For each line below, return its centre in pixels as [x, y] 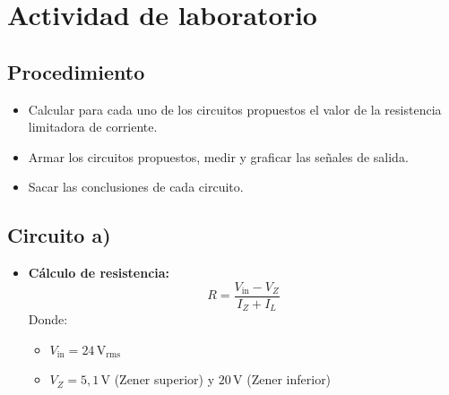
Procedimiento [76, 71]
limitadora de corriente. [93, 127]
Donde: [48, 319]
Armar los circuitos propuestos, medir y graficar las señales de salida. [218, 156]
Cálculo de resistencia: [99, 273]
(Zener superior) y [164, 379]
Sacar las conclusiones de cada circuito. [136, 187]
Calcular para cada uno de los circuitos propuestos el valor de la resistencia [235, 109]
